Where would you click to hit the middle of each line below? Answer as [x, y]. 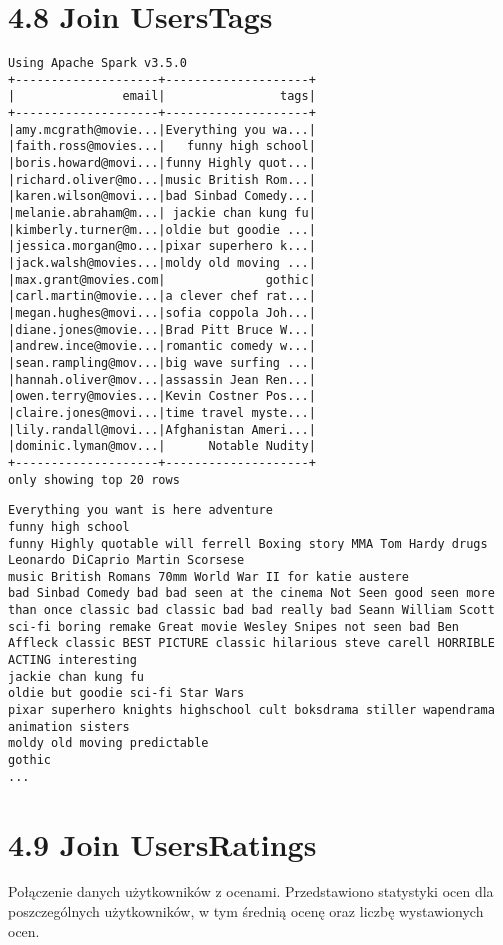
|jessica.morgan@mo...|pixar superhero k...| [162, 246]
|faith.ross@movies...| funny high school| [162, 146]
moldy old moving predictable [108, 743]
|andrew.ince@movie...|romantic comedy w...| [162, 346]
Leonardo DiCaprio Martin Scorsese [126, 560]
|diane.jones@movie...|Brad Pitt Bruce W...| [162, 329]
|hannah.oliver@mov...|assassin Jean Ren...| [162, 379]
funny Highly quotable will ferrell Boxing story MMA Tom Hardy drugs [248, 543]
